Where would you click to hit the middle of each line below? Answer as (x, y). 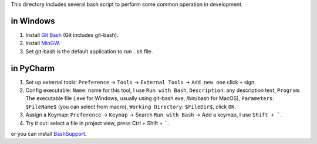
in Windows (33, 21)
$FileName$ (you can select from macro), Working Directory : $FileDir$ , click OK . (131, 107)
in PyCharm (33, 68)
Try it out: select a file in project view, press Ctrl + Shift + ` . (97, 123)
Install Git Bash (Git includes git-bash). (72, 35)
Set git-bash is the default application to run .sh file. (89, 51)
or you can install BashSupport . (49, 133)
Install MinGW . (43, 43)
